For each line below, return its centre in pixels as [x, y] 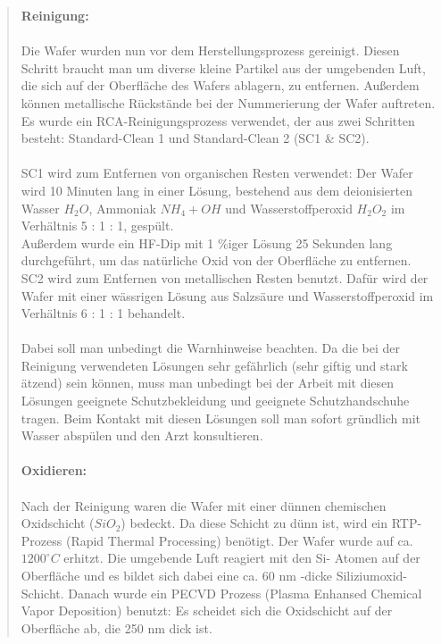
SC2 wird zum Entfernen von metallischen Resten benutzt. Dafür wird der [225, 277]
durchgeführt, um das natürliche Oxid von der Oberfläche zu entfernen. [216, 260]
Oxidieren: [54, 470]
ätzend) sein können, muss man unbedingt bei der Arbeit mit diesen [208, 383]
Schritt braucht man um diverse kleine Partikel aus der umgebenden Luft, [223, 67]
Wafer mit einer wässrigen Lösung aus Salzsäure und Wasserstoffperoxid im [227, 295]
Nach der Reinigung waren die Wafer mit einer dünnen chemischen [204, 505]
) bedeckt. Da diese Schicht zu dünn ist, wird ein [254, 523]
